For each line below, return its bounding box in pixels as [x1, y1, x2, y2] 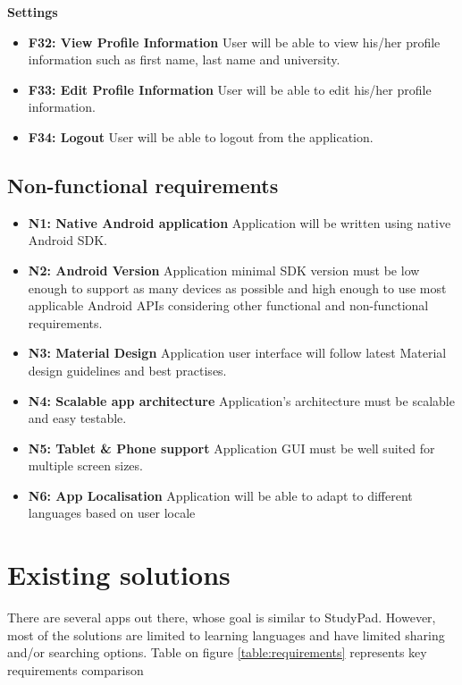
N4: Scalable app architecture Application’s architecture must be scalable [28, 391, 455, 410]
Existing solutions [7, 556, 231, 593]
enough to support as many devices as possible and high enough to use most [28, 278, 447, 297]
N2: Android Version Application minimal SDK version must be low [28, 260, 420, 279]
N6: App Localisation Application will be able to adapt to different [28, 486, 413, 504]
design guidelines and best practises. [28, 360, 227, 379]
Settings [7, 3, 58, 21]
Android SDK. [28, 231, 107, 249]
